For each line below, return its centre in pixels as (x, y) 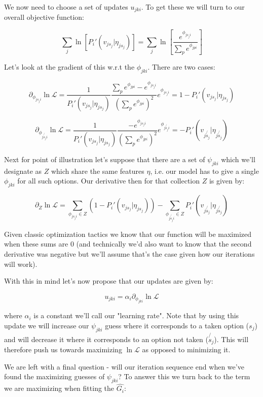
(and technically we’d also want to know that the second (164, 244)
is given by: (227, 181)
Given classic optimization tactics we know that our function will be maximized (128, 234)
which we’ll (238, 159)
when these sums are (36, 244)
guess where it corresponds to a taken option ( (177, 325)
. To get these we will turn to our (193, 7)
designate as (23, 171)
